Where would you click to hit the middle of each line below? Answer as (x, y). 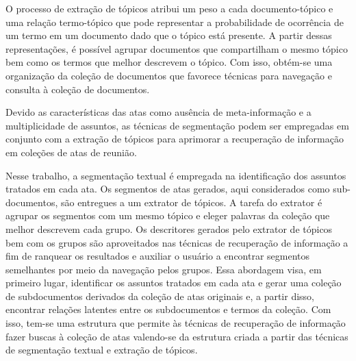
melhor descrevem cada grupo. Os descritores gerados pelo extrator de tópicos (169, 228)
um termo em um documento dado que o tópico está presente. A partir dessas (169, 35)
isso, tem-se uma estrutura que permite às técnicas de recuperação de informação (176, 323)
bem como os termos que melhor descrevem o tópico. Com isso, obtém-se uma (169, 62)
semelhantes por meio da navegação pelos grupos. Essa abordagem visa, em (164, 269)
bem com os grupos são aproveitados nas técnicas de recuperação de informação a (177, 242)
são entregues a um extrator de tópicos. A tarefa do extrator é (191, 202)
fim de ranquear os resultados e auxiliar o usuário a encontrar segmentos (158, 256)
